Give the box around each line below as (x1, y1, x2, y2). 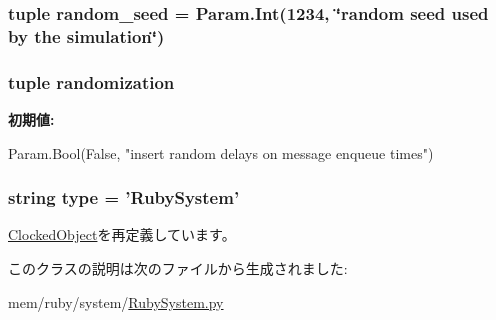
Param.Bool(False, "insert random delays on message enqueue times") (8, 142, 434, 163)
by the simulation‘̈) (8, 23, 165, 48)
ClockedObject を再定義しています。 (8, 224, 236, 245)
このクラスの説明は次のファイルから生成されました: (8, 257, 348, 278)
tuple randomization (8, 69, 175, 94)
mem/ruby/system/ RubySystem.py (8, 291, 224, 312)
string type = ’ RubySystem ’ (8, 185, 240, 210)
